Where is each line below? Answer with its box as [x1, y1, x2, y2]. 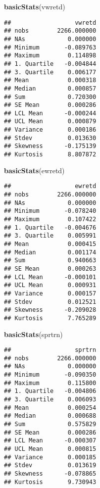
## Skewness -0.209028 [4, 306, 97, 314]
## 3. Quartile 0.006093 [4, 396, 97, 403]
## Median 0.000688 [4, 412, 97, 420]
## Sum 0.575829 [4, 421, 97, 428]
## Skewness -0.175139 [4, 143, 97, 150]
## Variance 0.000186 [4, 126, 97, 134]
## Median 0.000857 [4, 85, 97, 92]
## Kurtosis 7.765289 [4, 314, 97, 322]
